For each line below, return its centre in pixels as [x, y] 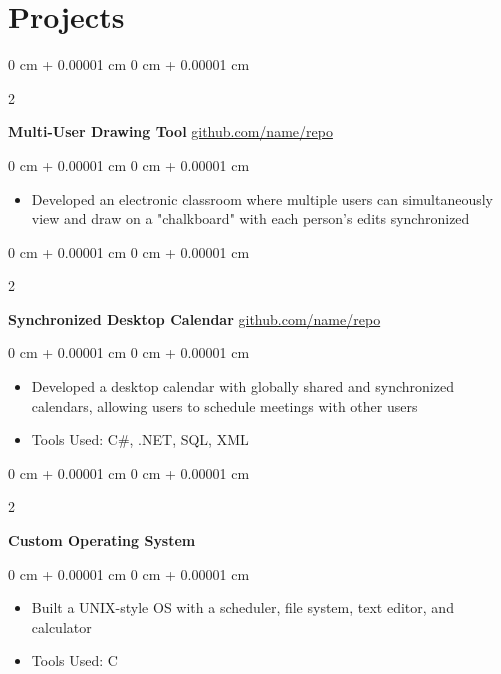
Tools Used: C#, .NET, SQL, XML [140, 439]
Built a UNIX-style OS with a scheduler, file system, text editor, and [242, 607]
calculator [61, 626]
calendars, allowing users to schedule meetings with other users [224, 405]
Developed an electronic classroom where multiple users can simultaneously [262, 198]
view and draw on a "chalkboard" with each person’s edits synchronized [250, 218]
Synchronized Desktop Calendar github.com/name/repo [194, 318]
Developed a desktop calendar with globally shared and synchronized [242, 386]
